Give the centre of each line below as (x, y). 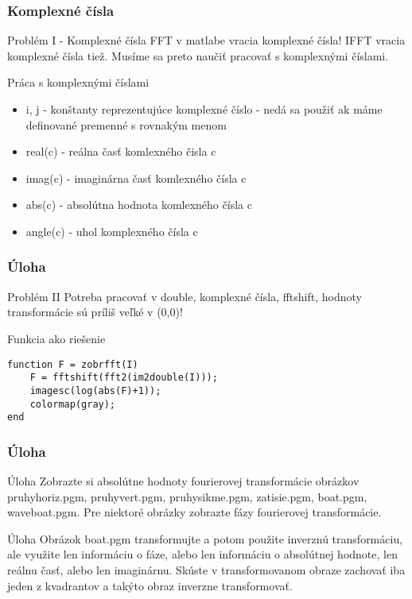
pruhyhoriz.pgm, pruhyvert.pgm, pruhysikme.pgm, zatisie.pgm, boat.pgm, (187, 496)
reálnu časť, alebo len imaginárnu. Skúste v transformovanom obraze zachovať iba (206, 570)
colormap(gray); (73, 404)
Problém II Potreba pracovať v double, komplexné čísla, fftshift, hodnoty (185, 296)
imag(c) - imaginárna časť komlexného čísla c (136, 178)
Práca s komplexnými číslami (78, 82)
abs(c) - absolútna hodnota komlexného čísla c (139, 205)
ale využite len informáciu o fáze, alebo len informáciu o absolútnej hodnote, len (202, 554)
